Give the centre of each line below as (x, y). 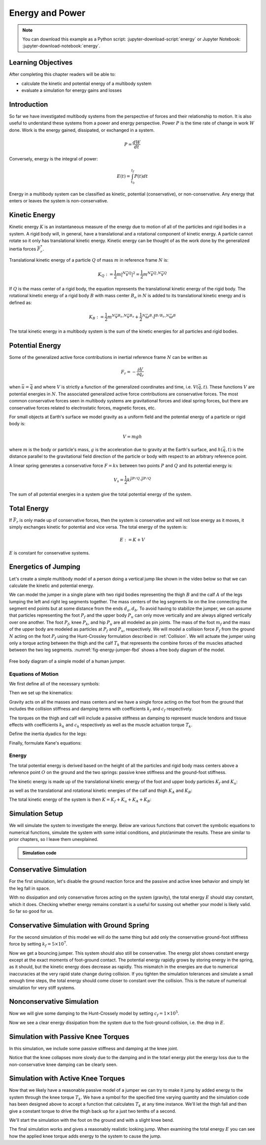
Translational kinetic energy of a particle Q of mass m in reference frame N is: (89, 260)
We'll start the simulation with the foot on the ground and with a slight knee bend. (92, 1120)
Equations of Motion (34, 674)
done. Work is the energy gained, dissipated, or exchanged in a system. (82, 130)
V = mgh (133, 436)
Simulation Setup (36, 814)
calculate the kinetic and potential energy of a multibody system (86, 83)
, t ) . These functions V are (228, 387)
